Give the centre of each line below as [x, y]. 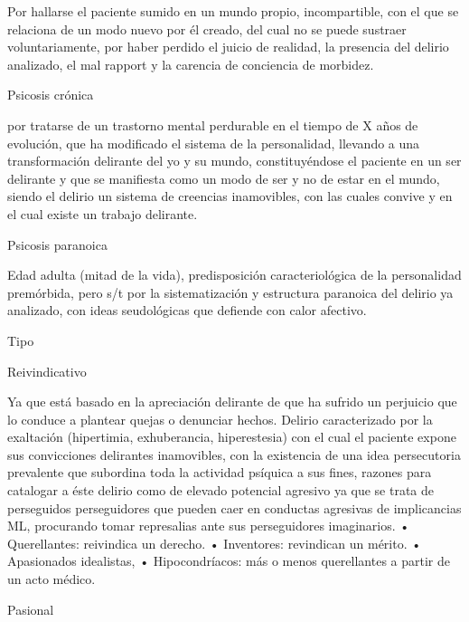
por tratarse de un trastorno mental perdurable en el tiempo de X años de [213, 124]
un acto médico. [52, 579]
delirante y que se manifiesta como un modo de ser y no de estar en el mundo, [224, 178]
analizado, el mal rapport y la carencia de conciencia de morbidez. [191, 64]
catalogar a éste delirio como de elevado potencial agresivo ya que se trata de [221, 490]
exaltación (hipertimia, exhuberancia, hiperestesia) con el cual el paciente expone [232, 437]
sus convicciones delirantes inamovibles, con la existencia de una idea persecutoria [234, 454]
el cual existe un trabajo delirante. [103, 213]
